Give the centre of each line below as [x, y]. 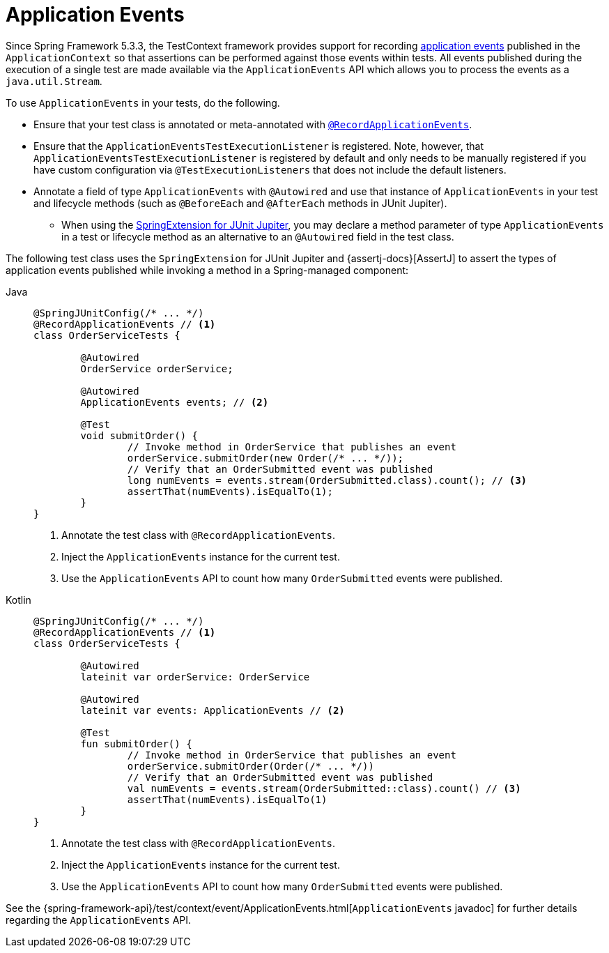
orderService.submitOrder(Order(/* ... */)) [250, 766]
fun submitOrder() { [136, 744]
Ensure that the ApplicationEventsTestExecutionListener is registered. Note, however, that [259, 146]
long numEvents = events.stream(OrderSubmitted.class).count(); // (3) [327, 480]
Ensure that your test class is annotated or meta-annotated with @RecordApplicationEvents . [253, 124]
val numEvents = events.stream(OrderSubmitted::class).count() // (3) [324, 788]
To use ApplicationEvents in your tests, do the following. [143, 102]
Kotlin [18, 600]
